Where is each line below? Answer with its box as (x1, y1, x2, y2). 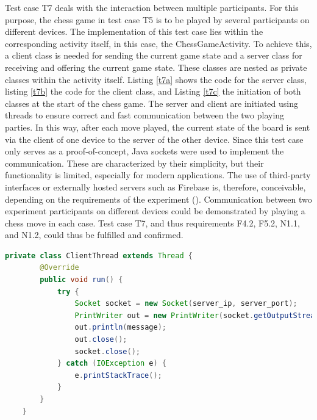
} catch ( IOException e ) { (57, 359, 166, 368)
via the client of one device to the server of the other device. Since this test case (5, 132, 304, 145)
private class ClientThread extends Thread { (5, 251, 193, 260)
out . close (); (74, 335, 127, 344)
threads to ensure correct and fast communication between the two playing (5, 109, 285, 121)
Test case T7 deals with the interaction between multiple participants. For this (5, 1, 299, 13)
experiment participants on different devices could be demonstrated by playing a (5, 205, 305, 217)
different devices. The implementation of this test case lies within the (5, 25, 263, 38)
